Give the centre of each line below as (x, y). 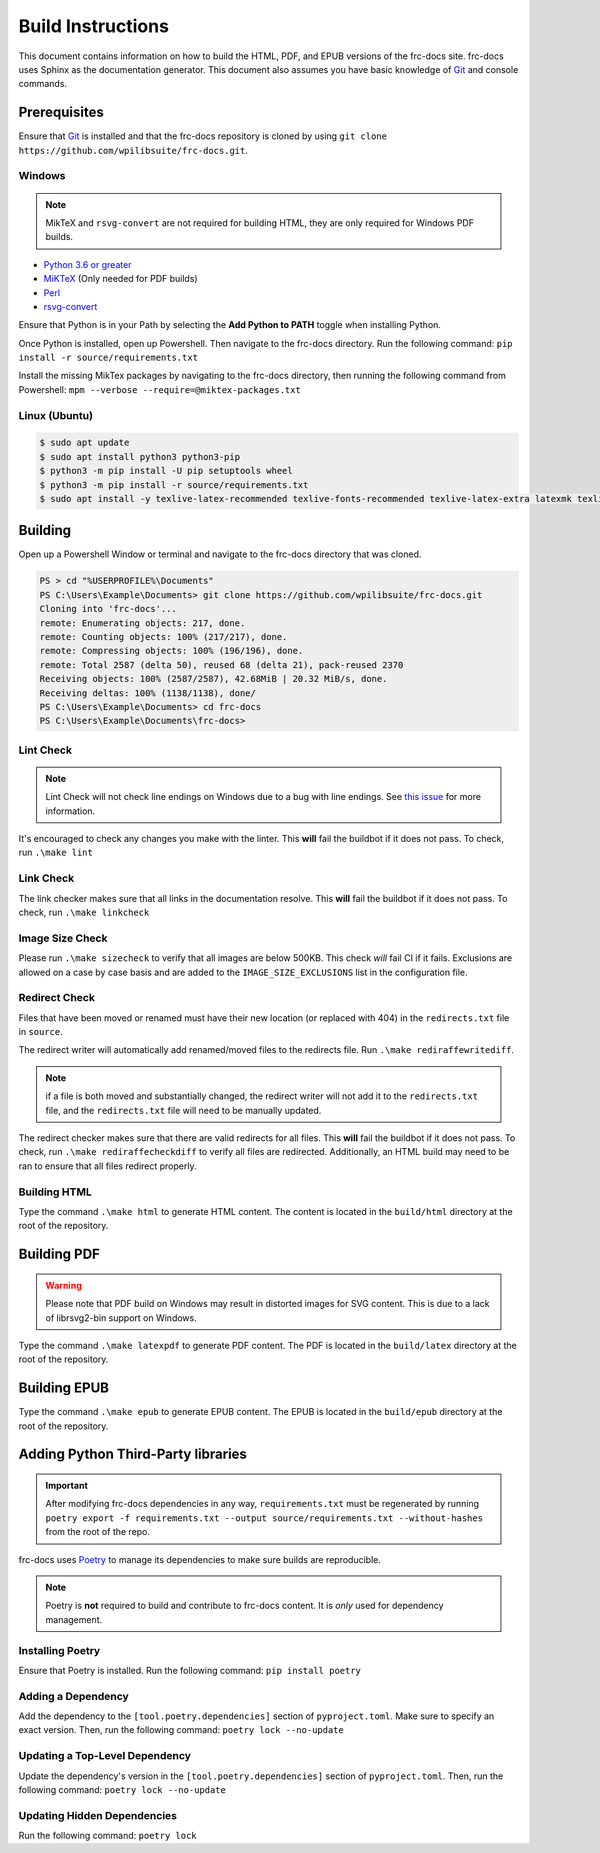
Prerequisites (61, 112)
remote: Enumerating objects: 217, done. (142, 623)
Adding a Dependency (73, 1696)
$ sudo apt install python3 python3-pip (139, 456)
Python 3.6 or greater (87, 264)
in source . (41, 1032)
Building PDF (59, 1254)
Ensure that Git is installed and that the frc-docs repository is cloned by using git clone (202, 136)
